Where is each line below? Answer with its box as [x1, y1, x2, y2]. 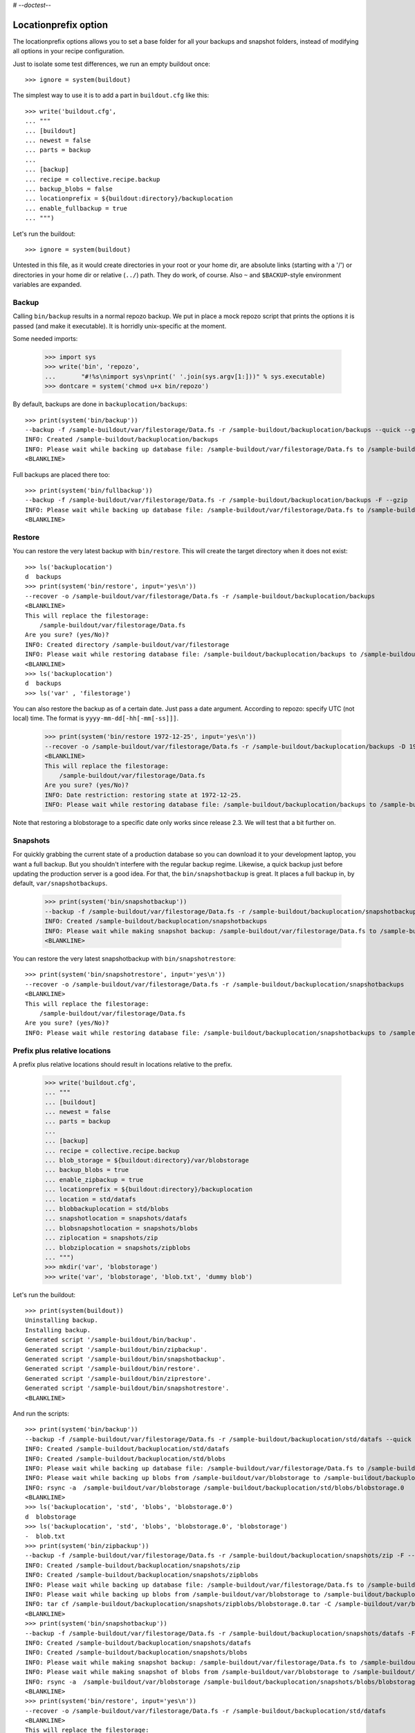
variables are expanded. [12, 281, 82, 289]
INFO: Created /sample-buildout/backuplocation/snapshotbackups [44, 917, 268, 925]
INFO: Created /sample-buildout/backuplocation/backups [25, 435, 219, 444]
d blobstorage [25, 1513, 77, 1521]
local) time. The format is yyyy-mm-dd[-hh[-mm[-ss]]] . [12, 714, 179, 722]
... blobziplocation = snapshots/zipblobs [44, 1244, 191, 1251]
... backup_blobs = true [44, 1166, 129, 1174]
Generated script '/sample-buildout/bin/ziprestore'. [25, 1375, 211, 1382]
